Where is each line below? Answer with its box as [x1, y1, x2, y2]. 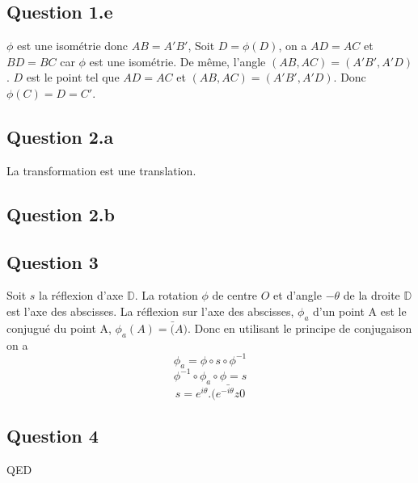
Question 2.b [6, 201, 115, 226]
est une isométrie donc [17, 37, 129, 54]
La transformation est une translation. [6, 162, 196, 178]
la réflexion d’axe [39, 287, 124, 304]
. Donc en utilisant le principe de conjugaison [187, 319, 412, 336]
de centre [212, 287, 258, 304]
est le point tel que [26, 69, 120, 86]
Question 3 [6, 249, 99, 274]
